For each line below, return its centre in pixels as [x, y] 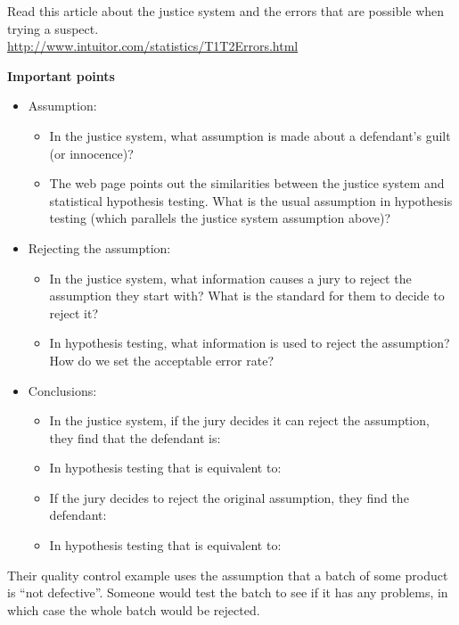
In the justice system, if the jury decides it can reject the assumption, [239, 420]
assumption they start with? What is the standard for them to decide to [247, 296]
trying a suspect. [53, 28]
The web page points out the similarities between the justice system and [247, 183]
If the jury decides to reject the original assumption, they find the [229, 497]
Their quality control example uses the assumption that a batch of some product [228, 575]
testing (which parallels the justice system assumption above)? [220, 218]
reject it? [74, 312]
